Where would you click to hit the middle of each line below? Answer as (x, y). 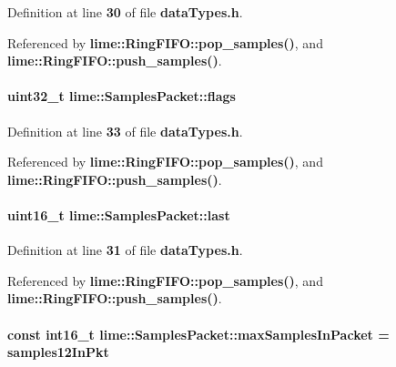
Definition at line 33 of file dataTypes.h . (125, 131)
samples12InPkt (58, 352)
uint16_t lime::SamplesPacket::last (119, 214)
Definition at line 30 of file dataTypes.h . (125, 12)
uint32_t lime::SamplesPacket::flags (122, 96)
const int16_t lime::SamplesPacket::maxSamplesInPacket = (198, 334)
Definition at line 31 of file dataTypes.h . (125, 250)
